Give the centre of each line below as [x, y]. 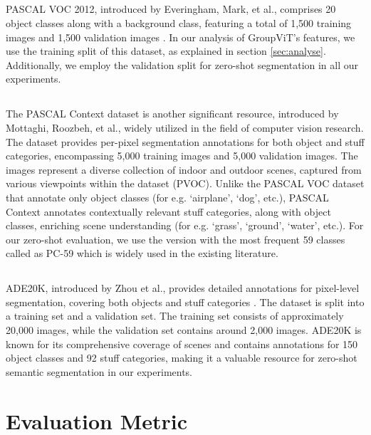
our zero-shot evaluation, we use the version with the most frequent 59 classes [176, 239]
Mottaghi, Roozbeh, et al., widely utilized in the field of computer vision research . [185, 127]
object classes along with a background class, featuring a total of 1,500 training [179, 22]
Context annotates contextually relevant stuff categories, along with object [168, 211]
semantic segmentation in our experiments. [99, 371]
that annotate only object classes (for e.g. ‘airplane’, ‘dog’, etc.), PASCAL [167, 197]
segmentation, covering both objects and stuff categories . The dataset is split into [185, 302]
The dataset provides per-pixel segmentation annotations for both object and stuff [185, 141]
